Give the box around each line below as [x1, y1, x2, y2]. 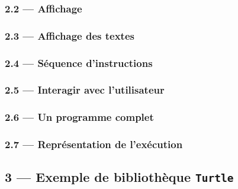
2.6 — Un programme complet [5, 110, 154, 124]
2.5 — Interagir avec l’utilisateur [5, 82, 165, 97]
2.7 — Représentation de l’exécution [5, 137, 183, 152]
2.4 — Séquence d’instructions [5, 55, 153, 70]
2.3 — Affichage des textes [5, 28, 134, 43]
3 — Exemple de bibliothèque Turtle [5, 168, 234, 186]
